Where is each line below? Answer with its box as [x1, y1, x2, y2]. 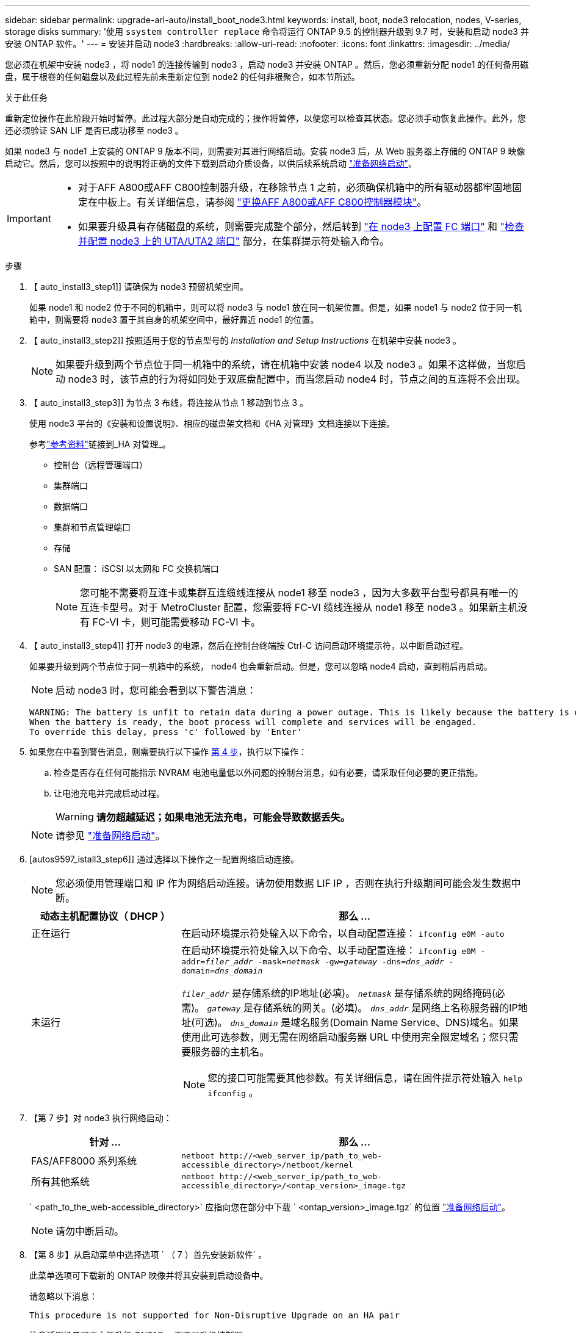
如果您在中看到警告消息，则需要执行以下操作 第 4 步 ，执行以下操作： [29, 746, 307, 757]
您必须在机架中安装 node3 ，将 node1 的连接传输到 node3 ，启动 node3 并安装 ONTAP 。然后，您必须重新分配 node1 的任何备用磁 [5, 59, 529, 70]
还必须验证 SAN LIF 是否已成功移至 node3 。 [5, 125, 184, 135]
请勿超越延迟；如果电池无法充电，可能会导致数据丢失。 [96, 811, 350, 823]
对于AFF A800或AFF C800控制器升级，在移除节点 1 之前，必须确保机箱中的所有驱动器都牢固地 [77, 181, 513, 193]
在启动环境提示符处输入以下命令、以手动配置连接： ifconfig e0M [181, 944, 476, 956]
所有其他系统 [31, 1176, 90, 1188]
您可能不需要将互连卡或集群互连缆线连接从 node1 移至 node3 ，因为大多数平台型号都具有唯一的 [80, 587, 519, 599]
